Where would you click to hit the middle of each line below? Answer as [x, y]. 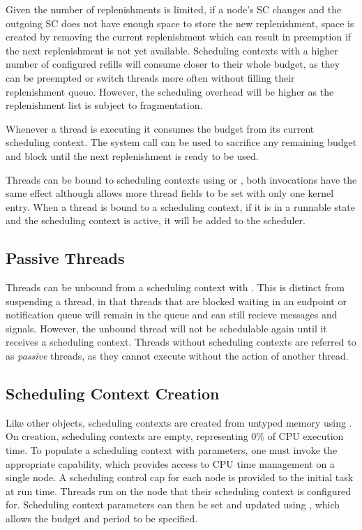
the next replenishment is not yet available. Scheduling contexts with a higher [172, 50]
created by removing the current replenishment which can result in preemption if [179, 37]
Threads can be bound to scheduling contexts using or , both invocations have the [181, 179]
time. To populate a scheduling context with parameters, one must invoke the [172, 450]
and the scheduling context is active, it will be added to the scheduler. [156, 220]
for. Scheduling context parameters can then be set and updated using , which [173, 505]
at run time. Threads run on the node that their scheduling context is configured [179, 491]
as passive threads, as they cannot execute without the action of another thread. [177, 356]
